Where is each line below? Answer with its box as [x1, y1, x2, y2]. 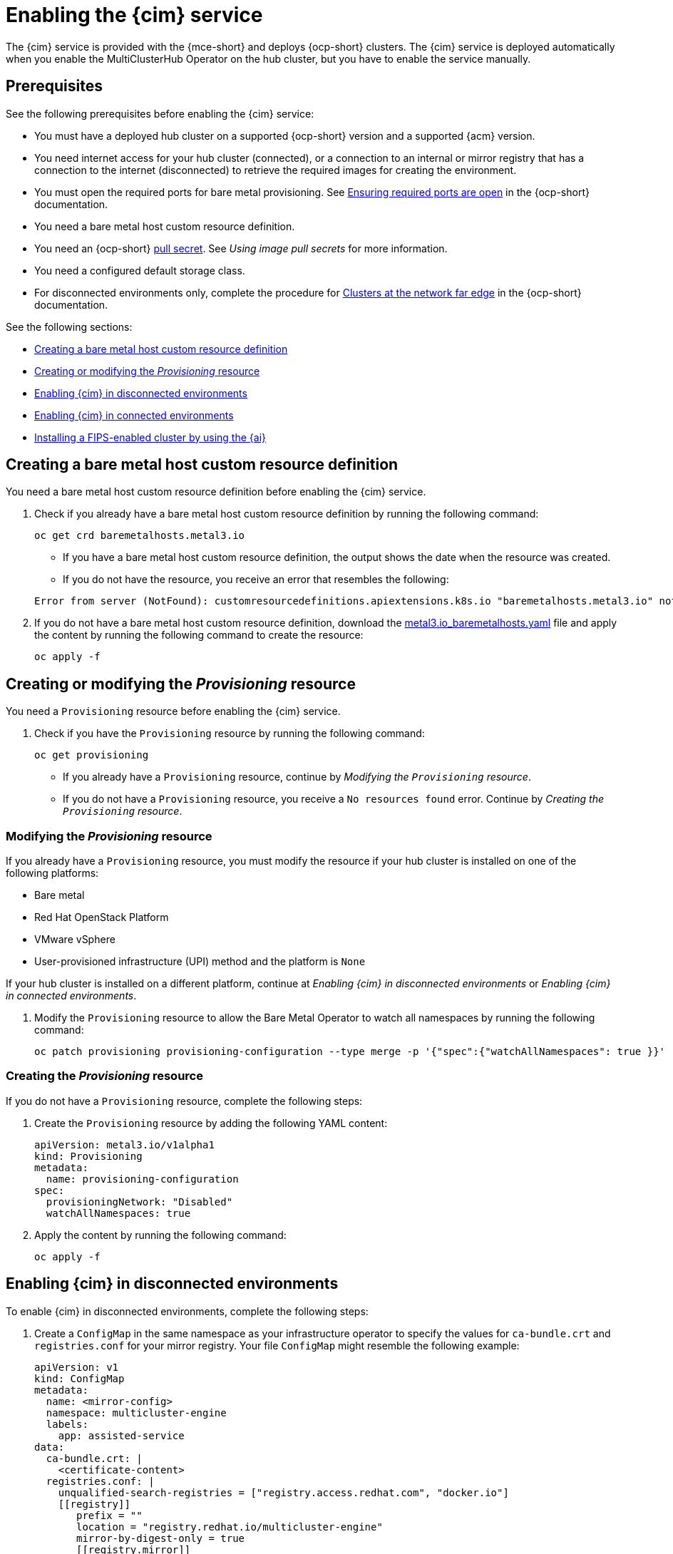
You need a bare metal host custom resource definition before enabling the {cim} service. [6, 485, 426, 498]
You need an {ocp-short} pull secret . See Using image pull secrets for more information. [34, 242, 448, 254]
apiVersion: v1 [34, 1361, 119, 1373]
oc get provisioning [34, 749, 149, 761]
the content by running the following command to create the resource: [34, 629, 364, 642]
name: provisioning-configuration [46, 1173, 239, 1185]
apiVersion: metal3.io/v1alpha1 [34, 1138, 215, 1151]
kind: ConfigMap [34, 1372, 125, 1384]
